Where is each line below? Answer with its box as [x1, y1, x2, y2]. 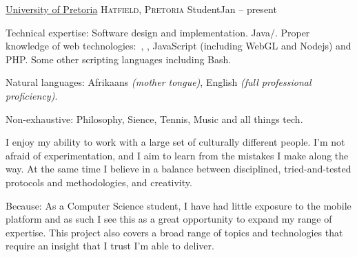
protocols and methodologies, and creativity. [6, 175, 192, 189]
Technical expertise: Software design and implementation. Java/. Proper [6, 25, 310, 39]
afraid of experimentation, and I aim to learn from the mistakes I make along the [6, 148, 349, 162]
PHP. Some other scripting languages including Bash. [6, 52, 232, 66]
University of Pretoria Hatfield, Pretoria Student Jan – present [6, 2, 277, 16]
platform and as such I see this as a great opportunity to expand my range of [6, 212, 332, 226]
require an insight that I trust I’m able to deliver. [6, 238, 214, 253]
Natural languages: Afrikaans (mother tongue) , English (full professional [6, 75, 312, 89]
